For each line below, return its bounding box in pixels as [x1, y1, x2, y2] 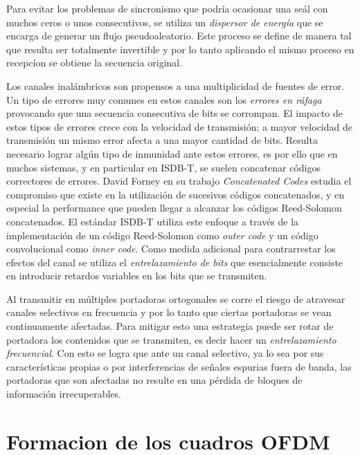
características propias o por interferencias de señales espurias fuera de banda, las [6, 359, 352, 373]
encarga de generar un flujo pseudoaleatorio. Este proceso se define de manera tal [6, 28, 352, 43]
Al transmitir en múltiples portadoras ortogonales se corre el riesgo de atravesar [6, 291, 345, 306]
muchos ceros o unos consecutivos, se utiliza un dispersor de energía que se [6, 15, 323, 29]
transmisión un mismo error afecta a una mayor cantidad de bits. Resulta [6, 133, 318, 147]
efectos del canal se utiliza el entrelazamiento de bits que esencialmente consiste [6, 254, 343, 269]
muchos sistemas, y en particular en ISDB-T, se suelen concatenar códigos [6, 160, 321, 174]
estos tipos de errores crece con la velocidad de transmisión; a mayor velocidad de [6, 119, 352, 133]
